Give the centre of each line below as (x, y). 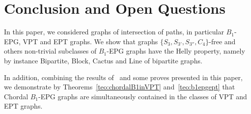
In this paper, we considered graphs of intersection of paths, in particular (114, 32)
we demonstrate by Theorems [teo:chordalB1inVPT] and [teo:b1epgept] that (120, 87)
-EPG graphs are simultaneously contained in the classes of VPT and (143, 96)
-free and (222, 41)
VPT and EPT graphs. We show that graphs (90, 41)
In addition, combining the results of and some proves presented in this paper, (123, 77)
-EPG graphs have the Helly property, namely (176, 51)
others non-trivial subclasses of (50, 51)
